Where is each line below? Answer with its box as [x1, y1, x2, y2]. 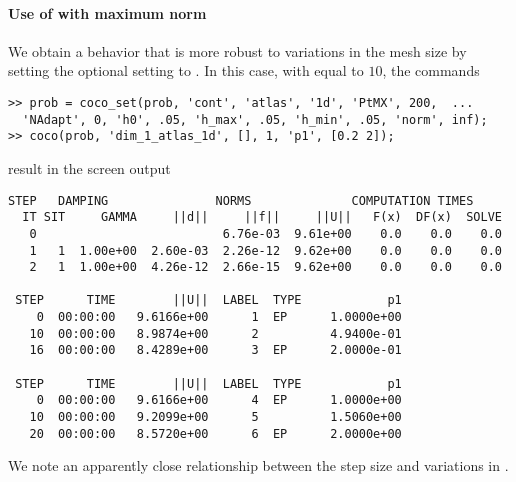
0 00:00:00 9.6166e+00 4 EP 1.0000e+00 [36, 393, 402, 408]
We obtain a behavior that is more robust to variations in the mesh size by [8, 40, 467, 61]
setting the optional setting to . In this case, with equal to [8, 60, 364, 81]
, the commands [382, 60, 480, 81]
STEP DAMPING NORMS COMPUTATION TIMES [8, 193, 474, 208]
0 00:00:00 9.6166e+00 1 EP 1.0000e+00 [36, 310, 402, 325]
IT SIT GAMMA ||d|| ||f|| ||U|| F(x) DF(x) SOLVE [22, 210, 502, 225]
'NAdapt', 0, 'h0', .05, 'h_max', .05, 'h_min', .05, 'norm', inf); [22, 112, 488, 127]
